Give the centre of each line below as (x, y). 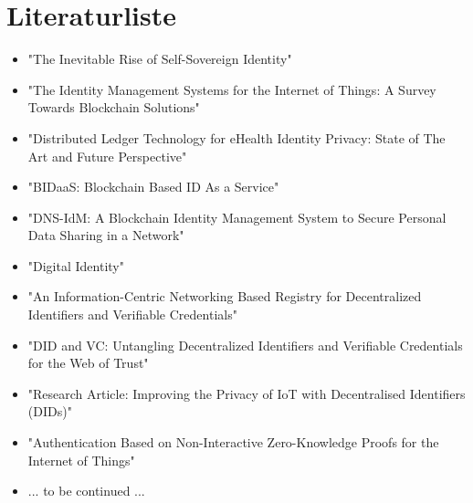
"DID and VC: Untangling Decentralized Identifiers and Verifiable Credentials (245, 345)
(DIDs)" (50, 411)
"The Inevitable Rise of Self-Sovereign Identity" (160, 59)
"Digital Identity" (76, 265)
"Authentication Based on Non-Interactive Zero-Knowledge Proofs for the (233, 442)
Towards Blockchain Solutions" (114, 107)
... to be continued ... (86, 491)
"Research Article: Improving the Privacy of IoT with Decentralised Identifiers (247, 393)
